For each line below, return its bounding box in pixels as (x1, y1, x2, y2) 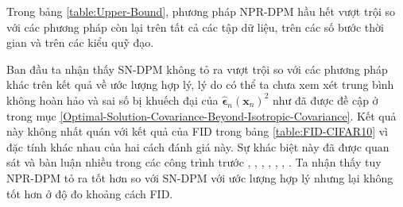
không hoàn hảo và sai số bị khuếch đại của (6, 91, 219, 108)
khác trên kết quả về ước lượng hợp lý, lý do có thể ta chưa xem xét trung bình (6, 76, 394, 93)
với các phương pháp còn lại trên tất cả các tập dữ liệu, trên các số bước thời (6, 18, 384, 35)
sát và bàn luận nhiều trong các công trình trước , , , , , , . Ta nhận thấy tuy (6, 154, 382, 171)
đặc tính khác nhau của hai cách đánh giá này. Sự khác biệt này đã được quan (6, 138, 389, 155)
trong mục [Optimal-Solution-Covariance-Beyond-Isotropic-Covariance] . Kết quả (6, 107, 397, 124)
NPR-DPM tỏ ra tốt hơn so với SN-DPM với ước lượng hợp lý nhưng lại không (6, 169, 393, 186)
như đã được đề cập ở (272, 91, 378, 108)
